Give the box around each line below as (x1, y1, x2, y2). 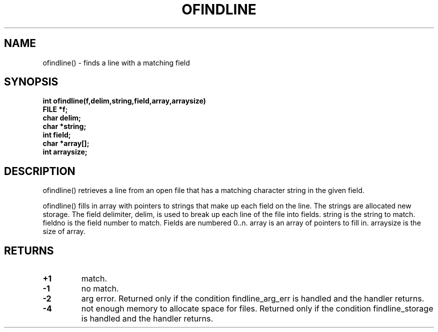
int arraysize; (42, 147, 87, 156)
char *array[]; (42, 139, 89, 148)
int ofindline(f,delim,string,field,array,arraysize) (42, 96, 206, 105)
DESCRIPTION (4, 164, 75, 177)
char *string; (42, 122, 86, 131)
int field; (42, 130, 71, 139)
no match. (81, 283, 119, 294)
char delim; (42, 113, 81, 122)
